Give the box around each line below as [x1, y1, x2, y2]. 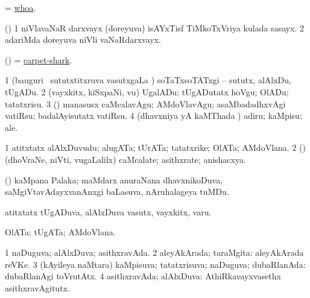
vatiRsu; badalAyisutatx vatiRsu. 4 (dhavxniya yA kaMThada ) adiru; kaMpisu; [5, 109, 302, 122]
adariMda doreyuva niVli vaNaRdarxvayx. [5, 33, 161, 46]
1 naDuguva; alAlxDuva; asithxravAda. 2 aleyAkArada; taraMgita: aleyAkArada [5, 246, 304, 258]
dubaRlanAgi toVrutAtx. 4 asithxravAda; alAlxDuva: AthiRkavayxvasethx [5, 270, 281, 282]
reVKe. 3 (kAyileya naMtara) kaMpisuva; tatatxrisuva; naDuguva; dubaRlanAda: [5, 258, 306, 270]
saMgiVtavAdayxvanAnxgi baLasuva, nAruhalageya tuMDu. [5, 185, 229, 198]
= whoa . [5, 1, 36, 13]
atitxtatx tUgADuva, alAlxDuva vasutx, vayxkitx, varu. [5, 205, 212, 218]
